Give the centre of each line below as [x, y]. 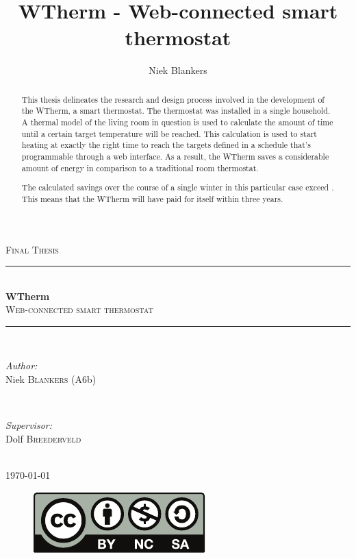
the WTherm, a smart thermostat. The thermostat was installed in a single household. [176, 111]
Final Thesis [32, 249]
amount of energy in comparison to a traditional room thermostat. [140, 167]
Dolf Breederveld [43, 438]
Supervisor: [29, 425]
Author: [22, 365]
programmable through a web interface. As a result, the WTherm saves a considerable [175, 156]
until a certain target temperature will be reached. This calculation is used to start [169, 133]
